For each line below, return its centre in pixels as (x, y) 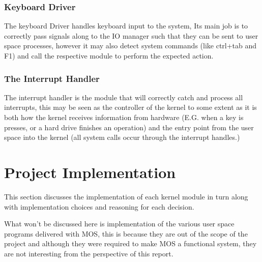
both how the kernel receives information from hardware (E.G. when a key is (124, 117)
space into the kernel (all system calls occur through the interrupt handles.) (122, 137)
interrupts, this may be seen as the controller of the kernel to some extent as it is (130, 107)
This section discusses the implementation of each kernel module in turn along (126, 196)
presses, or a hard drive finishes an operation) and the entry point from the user (129, 127)
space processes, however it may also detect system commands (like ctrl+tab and (130, 46)
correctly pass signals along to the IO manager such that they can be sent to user (131, 35)
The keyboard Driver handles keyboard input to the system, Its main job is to (126, 26)
